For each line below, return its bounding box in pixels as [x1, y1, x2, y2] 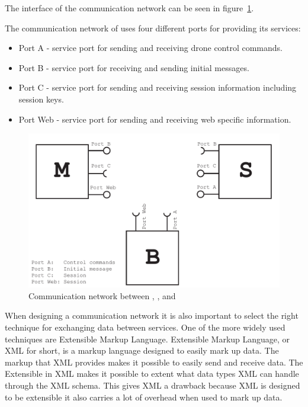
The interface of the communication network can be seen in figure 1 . [5, 2, 254, 14]
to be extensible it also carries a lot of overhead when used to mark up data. [5, 390, 283, 403]
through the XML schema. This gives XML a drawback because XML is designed [5, 379, 300, 391]
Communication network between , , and [28, 289, 176, 302]
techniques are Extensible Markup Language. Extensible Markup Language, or [5, 332, 290, 345]
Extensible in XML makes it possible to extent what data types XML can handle [5, 367, 299, 380]
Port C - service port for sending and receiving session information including [18, 81, 297, 94]
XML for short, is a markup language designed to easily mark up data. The [5, 344, 279, 357]
